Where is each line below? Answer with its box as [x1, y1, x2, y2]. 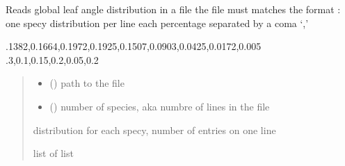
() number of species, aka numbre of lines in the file [49, 99, 270, 113]
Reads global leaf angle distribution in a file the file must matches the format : [6, 2, 341, 16]
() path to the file [49, 76, 125, 90]
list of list [33, 146, 74, 160]
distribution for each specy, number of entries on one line [33, 122, 276, 137]
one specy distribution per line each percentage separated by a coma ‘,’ [6, 15, 309, 30]
